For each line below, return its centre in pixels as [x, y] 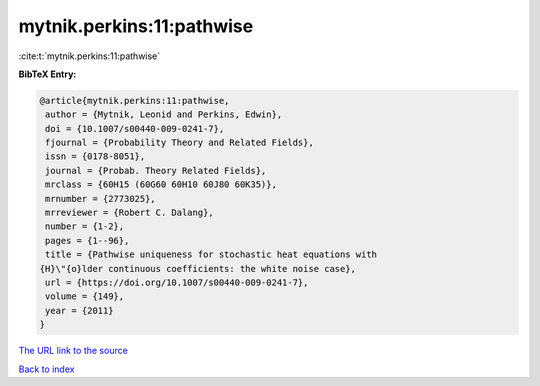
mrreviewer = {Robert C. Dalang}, [129, 213]
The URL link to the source [73, 351]
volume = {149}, [85, 296]
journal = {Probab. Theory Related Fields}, [156, 170]
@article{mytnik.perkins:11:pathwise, [134, 100]
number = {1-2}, [85, 226]
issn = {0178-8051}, [95, 156]
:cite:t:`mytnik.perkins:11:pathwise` [89, 56]
